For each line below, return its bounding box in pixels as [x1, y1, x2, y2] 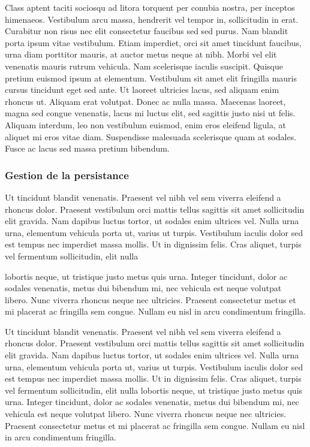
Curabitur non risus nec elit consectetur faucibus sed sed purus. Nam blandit [5, 25, 288, 37]
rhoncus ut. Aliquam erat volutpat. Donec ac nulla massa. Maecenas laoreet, [5, 95, 286, 107]
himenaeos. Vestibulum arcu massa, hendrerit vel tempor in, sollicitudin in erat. [5, 13, 299, 25]
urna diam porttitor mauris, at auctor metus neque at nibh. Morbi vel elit [5, 48, 277, 61]
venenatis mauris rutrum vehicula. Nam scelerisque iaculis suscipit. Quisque [5, 59, 283, 72]
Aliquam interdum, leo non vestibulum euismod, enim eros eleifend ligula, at [5, 118, 286, 131]
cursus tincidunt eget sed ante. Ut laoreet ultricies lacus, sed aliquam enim [5, 83, 279, 96]
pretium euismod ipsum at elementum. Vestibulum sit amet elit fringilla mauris [5, 71, 297, 84]
